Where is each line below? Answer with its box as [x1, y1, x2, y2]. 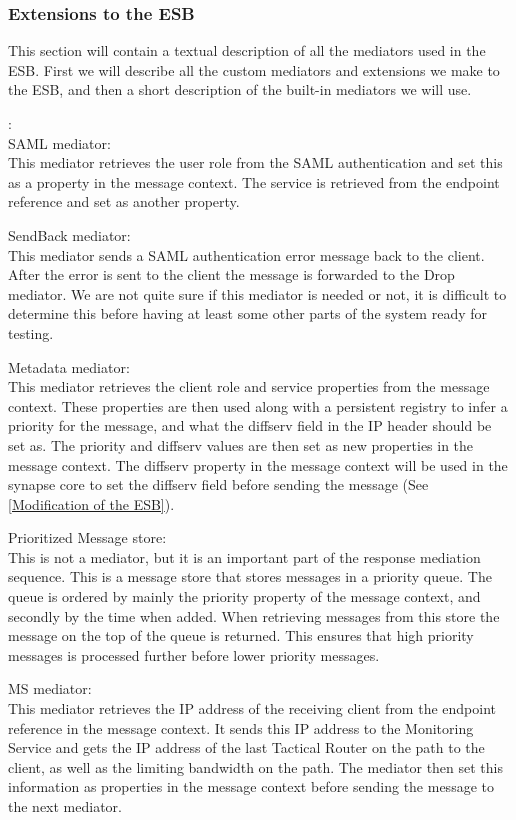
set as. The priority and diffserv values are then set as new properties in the [8, 434, 474, 455]
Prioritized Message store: [8, 527, 167, 548]
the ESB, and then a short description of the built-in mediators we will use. [8, 79, 472, 100]
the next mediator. [8, 796, 122, 816]
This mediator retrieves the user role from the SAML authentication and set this [8, 152, 503, 173]
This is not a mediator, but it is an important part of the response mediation [8, 546, 481, 567]
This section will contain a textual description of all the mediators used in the [8, 40, 486, 61]
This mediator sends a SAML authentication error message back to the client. [8, 244, 485, 265]
